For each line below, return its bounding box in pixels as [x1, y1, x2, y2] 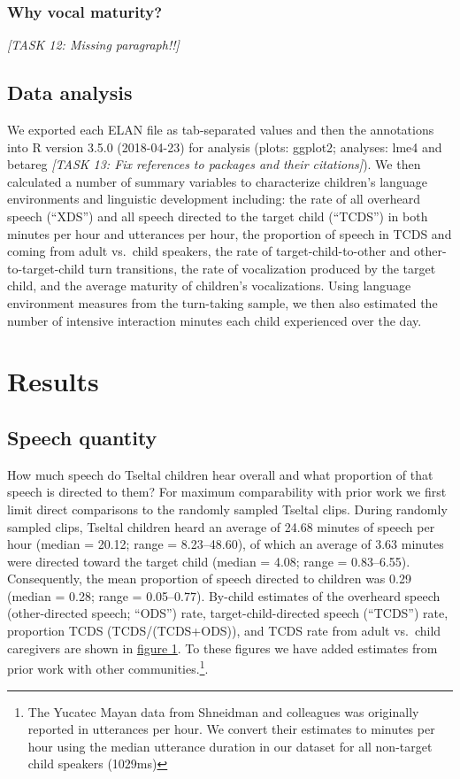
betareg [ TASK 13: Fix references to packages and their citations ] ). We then [7, 155, 421, 174]
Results [7, 363, 99, 399]
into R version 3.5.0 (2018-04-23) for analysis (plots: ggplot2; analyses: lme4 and [7, 137, 442, 156]
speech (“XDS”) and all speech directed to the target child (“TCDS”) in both [7, 206, 428, 225]
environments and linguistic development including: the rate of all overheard [7, 189, 421, 208]
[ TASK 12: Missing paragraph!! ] [7, 35, 180, 54]
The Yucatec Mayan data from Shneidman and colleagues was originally [27, 702, 419, 721]
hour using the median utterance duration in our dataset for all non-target [27, 737, 433, 755]
